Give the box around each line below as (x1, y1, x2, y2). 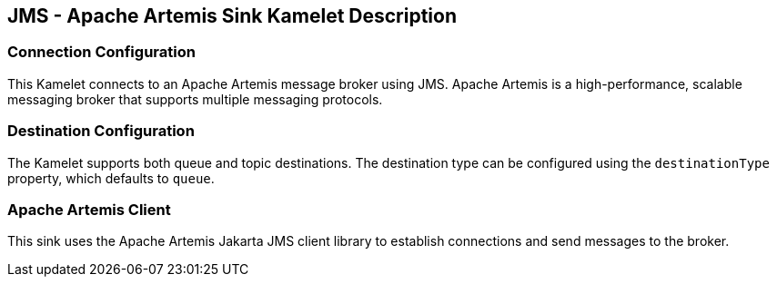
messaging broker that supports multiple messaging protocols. (7, 91, 383, 107)
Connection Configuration (7, 43, 196, 62)
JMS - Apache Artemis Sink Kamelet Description (7, 5, 458, 27)
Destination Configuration (7, 122, 195, 141)
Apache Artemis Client (7, 200, 171, 219)
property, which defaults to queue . (7, 170, 215, 186)
